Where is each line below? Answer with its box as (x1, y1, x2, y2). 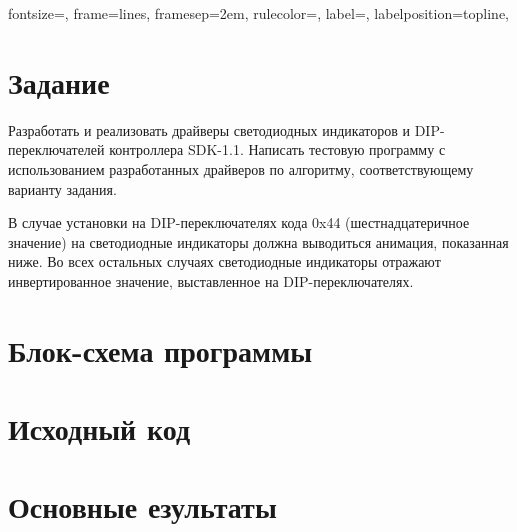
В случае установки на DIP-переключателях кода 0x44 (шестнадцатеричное (8, 212, 470, 233)
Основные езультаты (8, 486, 277, 527)
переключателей (8, 139, 105, 160)
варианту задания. (8, 178, 117, 199)
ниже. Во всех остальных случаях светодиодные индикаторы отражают (8, 251, 441, 272)
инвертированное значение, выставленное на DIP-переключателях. (8, 270, 414, 291)
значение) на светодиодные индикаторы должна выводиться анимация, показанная (8, 231, 509, 252)
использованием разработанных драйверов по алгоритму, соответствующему (8, 158, 474, 179)
